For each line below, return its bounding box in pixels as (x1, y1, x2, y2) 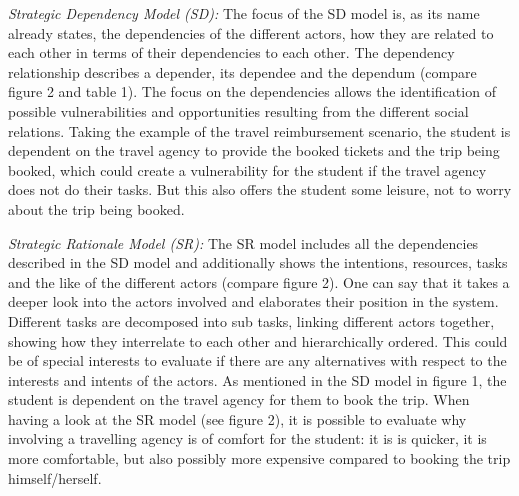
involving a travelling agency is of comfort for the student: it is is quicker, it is (8, 428, 487, 449)
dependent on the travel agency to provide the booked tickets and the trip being (8, 140, 500, 161)
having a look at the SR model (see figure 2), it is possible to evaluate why (8, 408, 467, 429)
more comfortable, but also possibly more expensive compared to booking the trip (8, 448, 511, 469)
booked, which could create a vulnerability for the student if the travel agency (8, 159, 487, 180)
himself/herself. (8, 467, 102, 488)
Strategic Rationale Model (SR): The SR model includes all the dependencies (8, 232, 479, 253)
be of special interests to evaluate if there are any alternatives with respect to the (8, 350, 507, 371)
